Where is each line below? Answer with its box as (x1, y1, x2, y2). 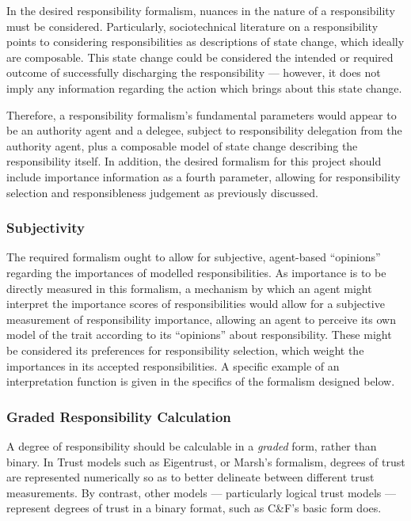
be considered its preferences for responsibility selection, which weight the (6, 341, 364, 358)
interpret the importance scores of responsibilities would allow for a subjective (6, 295, 385, 312)
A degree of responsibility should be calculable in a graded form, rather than (6, 437, 377, 454)
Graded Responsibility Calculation (6, 406, 231, 426)
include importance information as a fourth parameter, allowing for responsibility (6, 168, 401, 184)
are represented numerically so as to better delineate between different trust (6, 469, 375, 485)
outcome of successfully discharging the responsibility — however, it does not (6, 64, 381, 81)
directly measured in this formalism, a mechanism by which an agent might (6, 280, 372, 296)
